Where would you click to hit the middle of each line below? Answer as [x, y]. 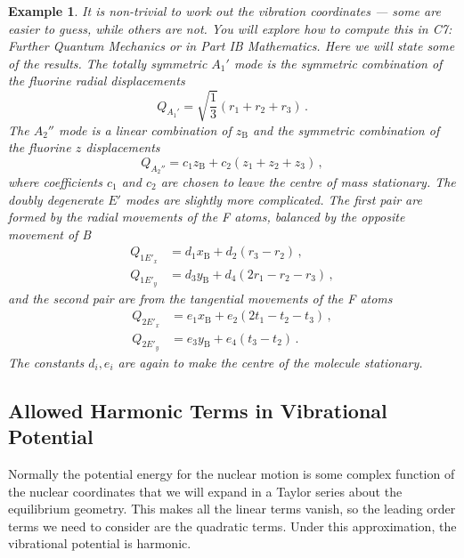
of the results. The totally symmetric [108, 63]
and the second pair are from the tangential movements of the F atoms [200, 298]
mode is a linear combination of [145, 129]
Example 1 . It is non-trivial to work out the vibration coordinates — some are [224, 11]
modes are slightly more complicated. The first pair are [273, 199]
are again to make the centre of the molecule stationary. [270, 362]
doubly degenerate [56, 199]
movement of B [50, 234]
